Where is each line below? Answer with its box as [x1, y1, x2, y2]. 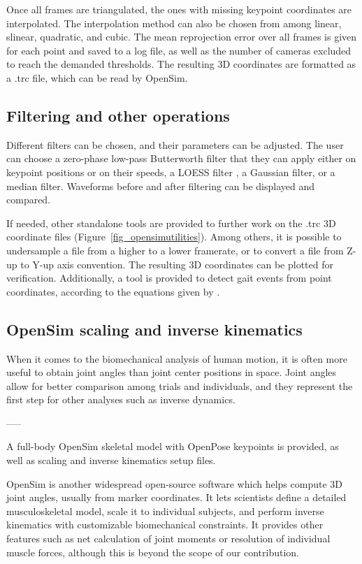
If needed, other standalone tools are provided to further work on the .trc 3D [6, 215, 336, 230]
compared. [6, 192, 51, 207]
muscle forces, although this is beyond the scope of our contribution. [6, 544, 299, 559]
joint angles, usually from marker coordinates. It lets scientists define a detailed [6, 490, 347, 505]
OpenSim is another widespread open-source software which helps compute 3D [6, 476, 342, 491]
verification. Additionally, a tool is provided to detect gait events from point [6, 270, 332, 285]
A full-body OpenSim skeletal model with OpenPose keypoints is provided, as [6, 439, 339, 454]
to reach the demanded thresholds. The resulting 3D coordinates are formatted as [6, 57, 356, 71]
